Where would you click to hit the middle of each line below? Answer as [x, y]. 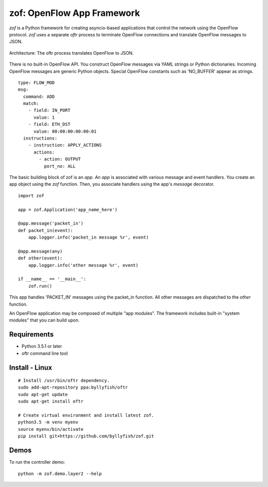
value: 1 [44, 117]
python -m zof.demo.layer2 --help [60, 474]
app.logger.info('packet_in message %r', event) [88, 238]
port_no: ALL [60, 166]
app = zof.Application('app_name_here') [68, 209]
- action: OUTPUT [60, 159]
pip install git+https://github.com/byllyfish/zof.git [86, 436]
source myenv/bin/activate [51, 429]
